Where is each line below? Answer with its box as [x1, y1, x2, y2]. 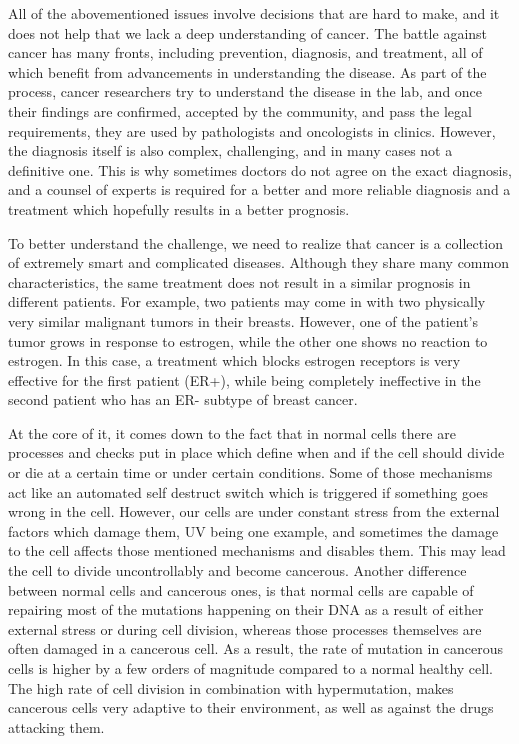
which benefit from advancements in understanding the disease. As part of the [8, 61, 487, 82]
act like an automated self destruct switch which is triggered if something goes [8, 481, 489, 502]
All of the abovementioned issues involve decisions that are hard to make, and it [8, 3, 500, 23]
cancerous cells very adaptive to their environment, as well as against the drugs [8, 697, 494, 718]
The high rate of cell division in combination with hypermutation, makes [8, 677, 454, 698]
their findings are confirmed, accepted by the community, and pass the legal [8, 100, 472, 121]
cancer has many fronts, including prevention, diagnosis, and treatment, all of [8, 42, 483, 63]
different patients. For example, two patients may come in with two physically [8, 291, 486, 312]
